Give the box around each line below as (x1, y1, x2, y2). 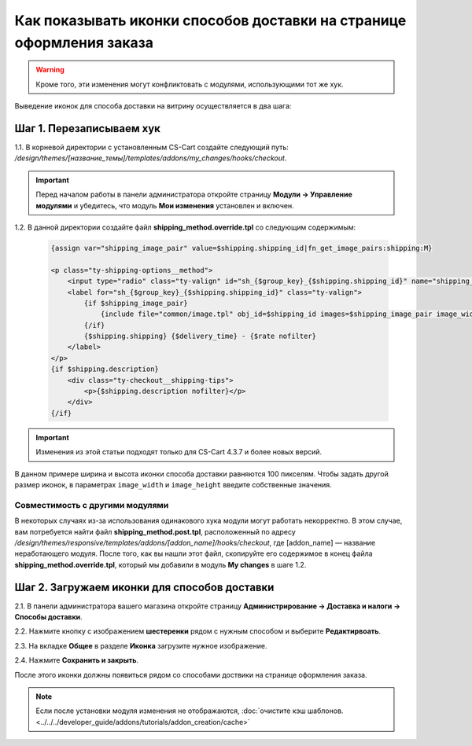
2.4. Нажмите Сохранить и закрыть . (14, 656, 139, 665)
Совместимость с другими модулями (14, 499, 169, 510)
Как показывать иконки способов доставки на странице (14, 12, 407, 29)
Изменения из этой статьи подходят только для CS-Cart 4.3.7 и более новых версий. (35, 447, 323, 457)
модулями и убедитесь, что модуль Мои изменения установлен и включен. (35, 200, 294, 210)
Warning (35, 65, 65, 75)
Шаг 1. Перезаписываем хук (14, 122, 161, 135)
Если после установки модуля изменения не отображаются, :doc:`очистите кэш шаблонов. (35, 706, 344, 715)
